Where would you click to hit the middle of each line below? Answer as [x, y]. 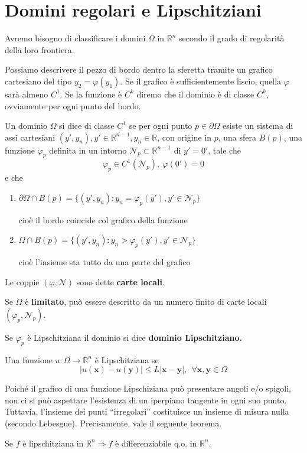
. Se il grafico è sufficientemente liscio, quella [201, 81]
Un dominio [26, 126]
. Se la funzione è [91, 94]
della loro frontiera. [40, 49]
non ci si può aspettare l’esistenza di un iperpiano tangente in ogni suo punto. [146, 400]
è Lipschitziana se [127, 359]
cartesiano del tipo [38, 81]
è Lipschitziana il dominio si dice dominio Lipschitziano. [135, 337]
